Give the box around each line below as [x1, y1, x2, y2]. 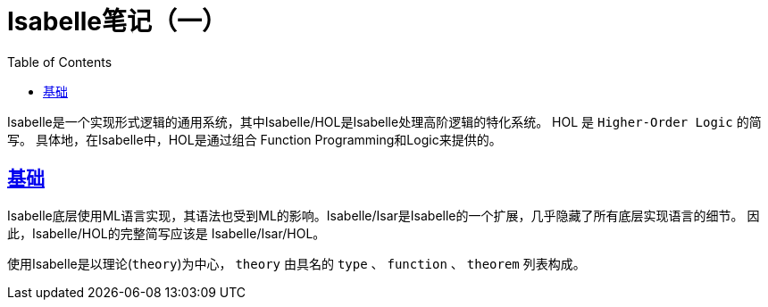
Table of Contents [7, 54, 113, 70]
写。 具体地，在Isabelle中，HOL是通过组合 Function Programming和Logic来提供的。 [7, 131, 502, 147]
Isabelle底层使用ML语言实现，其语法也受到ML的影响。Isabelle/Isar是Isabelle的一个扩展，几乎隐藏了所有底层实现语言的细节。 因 [7, 207, 760, 223]
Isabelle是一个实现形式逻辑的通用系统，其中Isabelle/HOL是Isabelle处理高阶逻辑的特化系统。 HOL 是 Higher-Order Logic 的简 [7, 113, 762, 129]
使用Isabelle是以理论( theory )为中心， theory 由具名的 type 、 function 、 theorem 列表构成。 [7, 255, 586, 271]
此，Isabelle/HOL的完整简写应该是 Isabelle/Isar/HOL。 [7, 225, 326, 241]
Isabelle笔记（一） [7, 6, 227, 37]
